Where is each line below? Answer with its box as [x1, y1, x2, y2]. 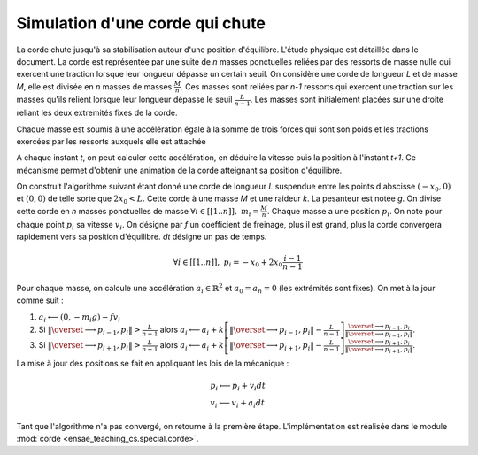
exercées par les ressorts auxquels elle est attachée [16, 135, 207, 146]
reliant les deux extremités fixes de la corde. [16, 107, 178, 119]
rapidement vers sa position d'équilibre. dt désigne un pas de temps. [16, 231, 267, 242]
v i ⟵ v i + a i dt [209, 398, 266, 411]
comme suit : [16, 295, 64, 305]
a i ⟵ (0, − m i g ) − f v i [38, 312, 121, 324]
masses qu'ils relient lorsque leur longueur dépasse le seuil [16, 94, 233, 105]
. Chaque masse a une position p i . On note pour [266, 205, 443, 219]
